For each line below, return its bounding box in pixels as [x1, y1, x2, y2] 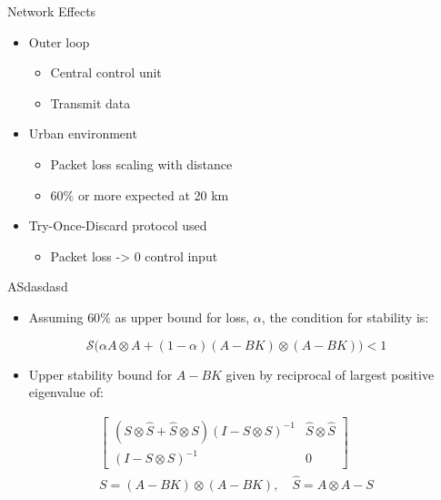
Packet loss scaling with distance [50, 154, 233, 173]
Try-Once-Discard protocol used [28, 216, 207, 235]
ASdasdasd [7, 277, 68, 296]
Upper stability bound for [28, 364, 173, 383]
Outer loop [28, 32, 90, 51]
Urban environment [28, 124, 137, 143]
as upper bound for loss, [115, 307, 250, 326]
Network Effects [7, 2, 96, 20]
